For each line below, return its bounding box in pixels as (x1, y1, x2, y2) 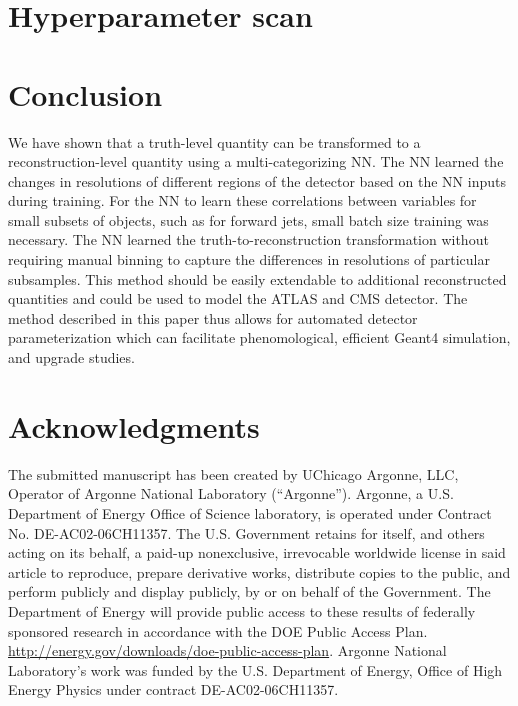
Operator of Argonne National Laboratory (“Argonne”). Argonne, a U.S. (8, 483, 454, 504)
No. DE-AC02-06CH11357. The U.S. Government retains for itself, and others (8, 522, 485, 543)
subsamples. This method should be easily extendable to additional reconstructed (8, 268, 507, 289)
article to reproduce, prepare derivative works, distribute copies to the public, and (8, 561, 511, 582)
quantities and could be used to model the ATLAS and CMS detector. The (8, 288, 468, 309)
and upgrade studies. (8, 347, 135, 368)
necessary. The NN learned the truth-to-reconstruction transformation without (8, 229, 489, 250)
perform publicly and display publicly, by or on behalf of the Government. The (8, 581, 491, 602)
